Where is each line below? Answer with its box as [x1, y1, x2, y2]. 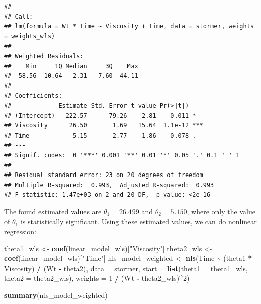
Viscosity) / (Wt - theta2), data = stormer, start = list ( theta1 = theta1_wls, [4, 263, 248, 273]
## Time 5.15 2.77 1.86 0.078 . [4, 132, 196, 139]
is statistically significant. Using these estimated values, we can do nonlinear [20, 216, 257, 227]
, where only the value [187, 206, 255, 216]
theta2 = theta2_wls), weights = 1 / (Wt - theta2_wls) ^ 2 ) [4, 273, 190, 283]
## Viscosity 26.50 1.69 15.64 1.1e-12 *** [4, 122, 203, 129]
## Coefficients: [4, 92, 62, 100]
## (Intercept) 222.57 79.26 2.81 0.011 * [4, 112, 196, 119]
